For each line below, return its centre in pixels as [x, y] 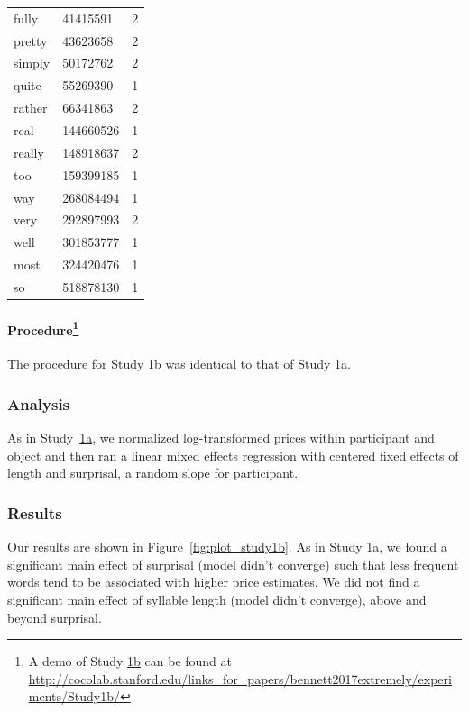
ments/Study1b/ [74, 696]
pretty [31, 40]
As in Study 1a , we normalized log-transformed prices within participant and [221, 438]
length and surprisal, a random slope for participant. [153, 473]
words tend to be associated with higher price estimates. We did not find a [214, 582]
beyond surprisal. [55, 617]
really [29, 152]
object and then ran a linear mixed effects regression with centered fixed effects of [233, 455]
